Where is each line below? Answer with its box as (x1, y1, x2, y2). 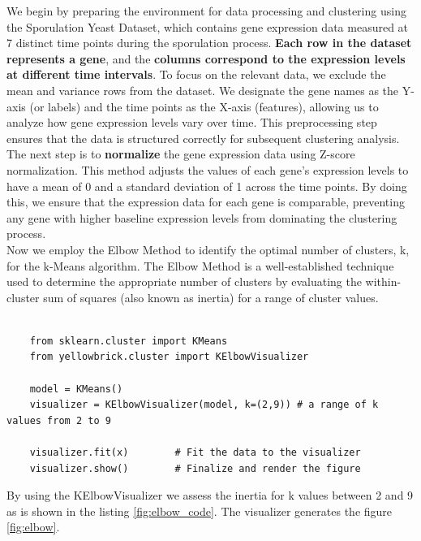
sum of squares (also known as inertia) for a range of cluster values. (43, 288, 379, 305)
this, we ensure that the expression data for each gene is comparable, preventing (6, 193, 405, 210)
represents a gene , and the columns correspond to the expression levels (6, 50, 406, 67)
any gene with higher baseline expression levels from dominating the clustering (6, 209, 397, 226)
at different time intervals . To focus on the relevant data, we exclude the (6, 66, 386, 83)
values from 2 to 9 (6, 414, 111, 426)
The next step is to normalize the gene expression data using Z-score (6, 145, 355, 162)
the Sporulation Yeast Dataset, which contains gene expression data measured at (6, 18, 409, 35)
